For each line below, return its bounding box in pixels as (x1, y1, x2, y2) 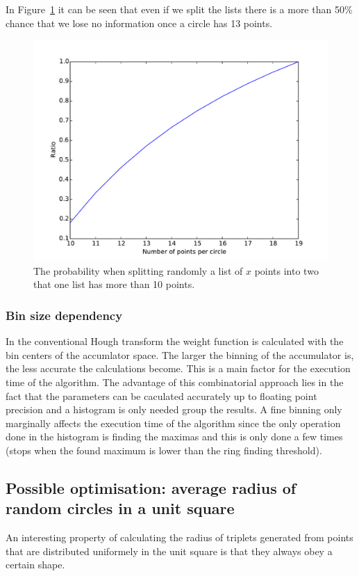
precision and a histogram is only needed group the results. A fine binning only (6, 402, 342, 417)
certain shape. (6, 557, 65, 572)
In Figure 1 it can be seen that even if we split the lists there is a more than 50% (6, 2, 353, 16)
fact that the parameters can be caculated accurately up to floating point (6, 388, 317, 403)
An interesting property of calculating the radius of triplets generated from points (6, 530, 353, 545)
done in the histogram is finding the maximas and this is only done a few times (6, 429, 343, 444)
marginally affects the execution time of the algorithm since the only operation (6, 415, 341, 430)
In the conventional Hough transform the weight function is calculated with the (6, 334, 344, 349)
